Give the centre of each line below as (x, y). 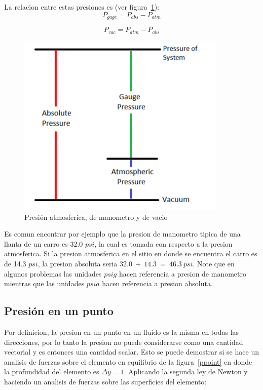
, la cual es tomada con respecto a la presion (163, 243)
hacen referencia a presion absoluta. (157, 283)
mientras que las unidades (44, 283)
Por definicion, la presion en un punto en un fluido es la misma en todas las (122, 331)
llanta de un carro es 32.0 (44, 243)
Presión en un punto (59, 311)
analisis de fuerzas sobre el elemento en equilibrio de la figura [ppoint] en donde (128, 361)
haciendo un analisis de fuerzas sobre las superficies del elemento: (105, 381)
